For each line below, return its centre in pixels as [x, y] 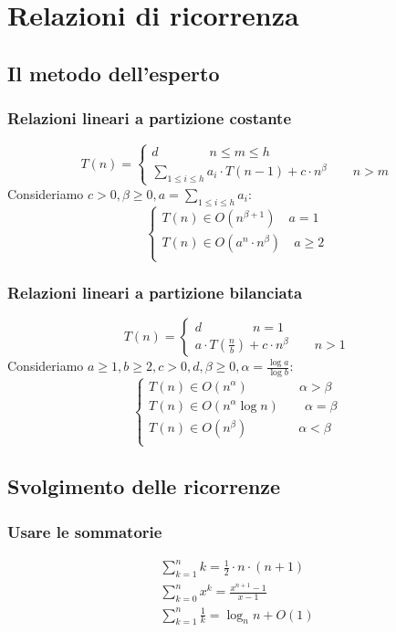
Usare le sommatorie [85, 531]
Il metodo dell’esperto [114, 73]
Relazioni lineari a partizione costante [150, 118]
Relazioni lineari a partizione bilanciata [155, 293]
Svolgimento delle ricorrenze [144, 486]
